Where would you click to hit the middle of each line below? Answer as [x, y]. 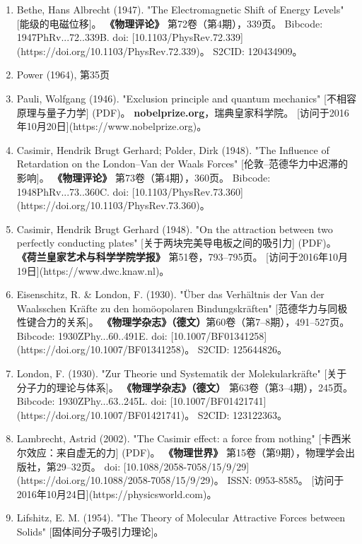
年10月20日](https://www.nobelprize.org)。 [112, 126]
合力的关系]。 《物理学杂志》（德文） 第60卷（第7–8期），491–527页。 [193, 322]
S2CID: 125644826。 [243, 349]
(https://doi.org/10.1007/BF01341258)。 [106, 349]
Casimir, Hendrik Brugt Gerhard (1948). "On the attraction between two [175, 229]
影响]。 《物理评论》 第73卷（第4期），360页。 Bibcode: [144, 177]
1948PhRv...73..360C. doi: [73, 191]
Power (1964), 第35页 [63, 75]
